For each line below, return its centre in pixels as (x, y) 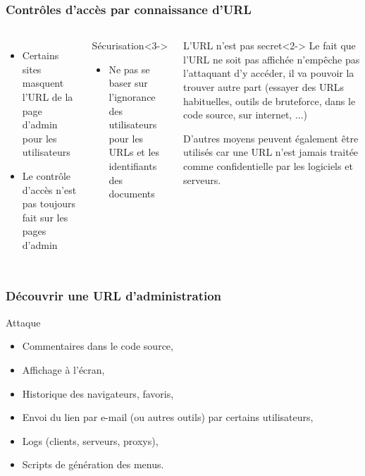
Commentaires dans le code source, (98, 346)
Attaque (23, 322)
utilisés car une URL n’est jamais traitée (271, 152)
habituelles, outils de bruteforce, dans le (269, 100)
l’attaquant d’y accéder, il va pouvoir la (268, 73)
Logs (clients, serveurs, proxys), (90, 440)
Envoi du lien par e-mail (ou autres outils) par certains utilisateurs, (168, 417)
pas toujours (49, 203)
